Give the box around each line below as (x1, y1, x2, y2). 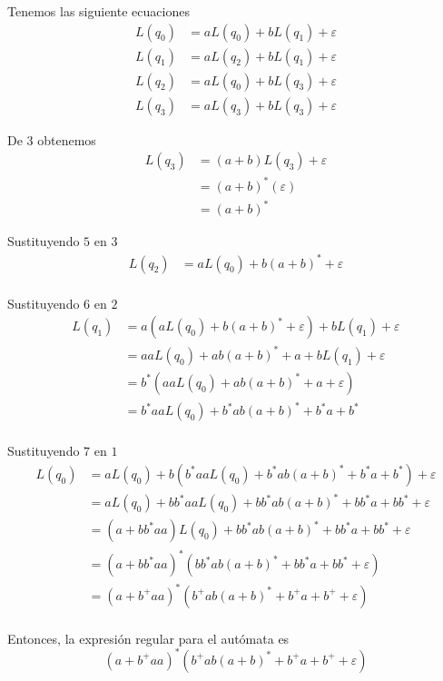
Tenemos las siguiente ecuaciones (7, 2, 190, 20)
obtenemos (37, 130, 96, 149)
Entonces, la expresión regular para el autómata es (7, 628, 290, 647)
